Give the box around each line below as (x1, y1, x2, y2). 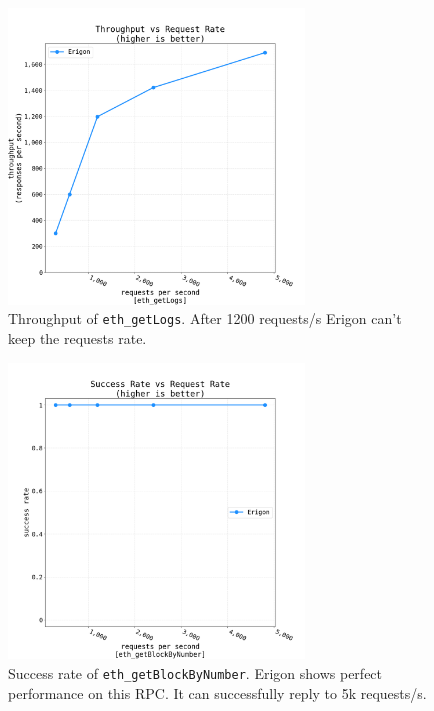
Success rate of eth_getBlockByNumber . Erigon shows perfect (8, 663, 383, 684)
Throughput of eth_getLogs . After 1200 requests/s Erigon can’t (8, 308, 402, 329)
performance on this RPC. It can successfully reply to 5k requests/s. (8, 682, 427, 703)
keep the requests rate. (8, 328, 147, 349)
